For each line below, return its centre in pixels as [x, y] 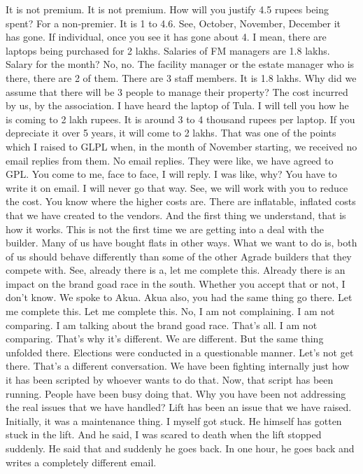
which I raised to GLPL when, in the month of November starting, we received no [181, 146]
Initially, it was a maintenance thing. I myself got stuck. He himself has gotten [174, 420]
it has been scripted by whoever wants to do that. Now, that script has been [170, 380]
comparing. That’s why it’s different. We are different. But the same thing [165, 339]
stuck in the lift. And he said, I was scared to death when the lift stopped [164, 434]
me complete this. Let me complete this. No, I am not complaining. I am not [170, 311]
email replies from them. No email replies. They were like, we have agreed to [170, 160]
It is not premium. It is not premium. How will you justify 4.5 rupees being [168, 9]
